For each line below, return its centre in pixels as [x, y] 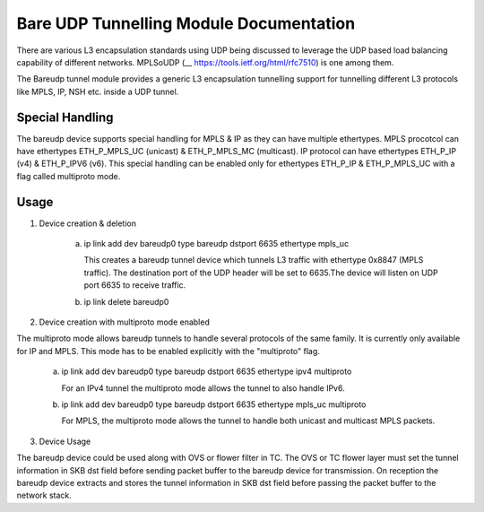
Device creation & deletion [87, 223]
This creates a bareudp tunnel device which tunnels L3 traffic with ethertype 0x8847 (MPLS [254, 260]
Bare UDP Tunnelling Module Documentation [186, 23]
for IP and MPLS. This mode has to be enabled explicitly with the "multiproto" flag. [168, 351]
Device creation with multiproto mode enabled [124, 322]
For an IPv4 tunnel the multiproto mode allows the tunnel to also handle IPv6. [203, 388]
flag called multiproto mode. [69, 176]
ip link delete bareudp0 [126, 301]
